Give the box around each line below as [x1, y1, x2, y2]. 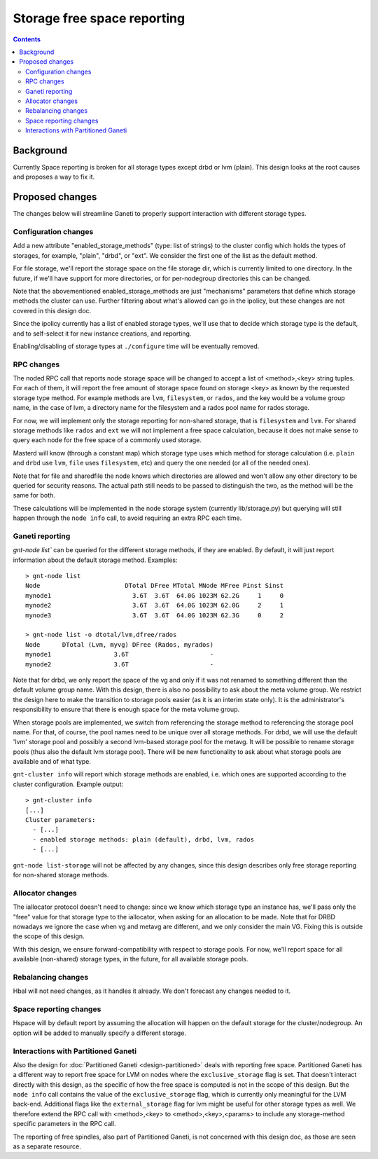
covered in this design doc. [13, 306, 92, 315]
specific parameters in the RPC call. [13, 1120, 116, 1128]
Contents [13, 35, 41, 43]
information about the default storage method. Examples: [13, 556, 178, 564]
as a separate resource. [13, 1142, 82, 1151]
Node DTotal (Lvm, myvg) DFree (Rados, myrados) [25, 640, 213, 648]
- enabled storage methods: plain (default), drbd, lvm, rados [32, 835, 255, 844]
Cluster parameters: [25, 816, 96, 824]
